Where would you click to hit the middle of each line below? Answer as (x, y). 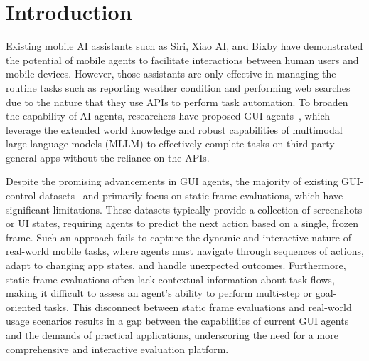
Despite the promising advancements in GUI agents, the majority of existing (172, 181)
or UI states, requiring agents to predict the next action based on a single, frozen (182, 223)
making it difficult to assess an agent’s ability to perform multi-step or (159, 293)
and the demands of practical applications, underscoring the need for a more (172, 335)
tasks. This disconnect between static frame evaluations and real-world (198, 307)
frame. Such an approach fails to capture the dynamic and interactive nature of (179, 237)
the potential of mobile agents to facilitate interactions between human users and (182, 59)
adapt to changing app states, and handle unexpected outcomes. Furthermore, (176, 265)
